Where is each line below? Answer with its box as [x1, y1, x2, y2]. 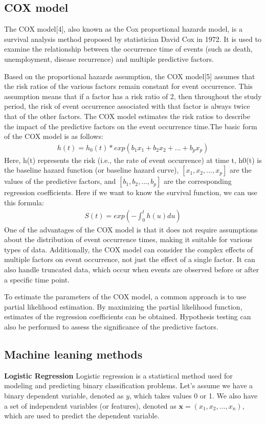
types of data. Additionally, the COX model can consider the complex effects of [4, 244, 253, 254]
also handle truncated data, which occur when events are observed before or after [4, 264, 259, 274]
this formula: [4, 197, 44, 207]
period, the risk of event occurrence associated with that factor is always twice [4, 101, 250, 111]
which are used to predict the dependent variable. [4, 410, 160, 421]
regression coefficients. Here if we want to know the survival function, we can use [4, 187, 257, 198]
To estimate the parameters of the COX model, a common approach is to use [4, 291, 247, 302]
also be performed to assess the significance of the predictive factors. [4, 321, 218, 332]
